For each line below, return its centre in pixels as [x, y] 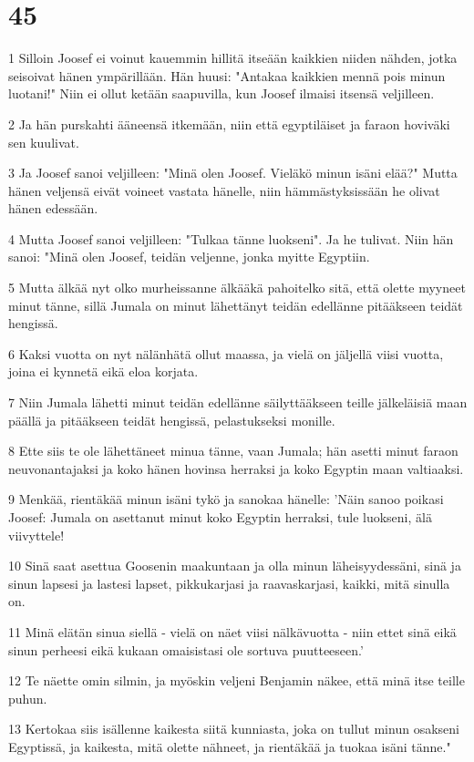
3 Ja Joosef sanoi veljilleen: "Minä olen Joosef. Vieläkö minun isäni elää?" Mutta [233, 173]
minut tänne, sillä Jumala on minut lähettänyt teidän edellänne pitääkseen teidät [236, 305]
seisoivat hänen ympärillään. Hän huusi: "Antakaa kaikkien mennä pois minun [227, 75]
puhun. [28, 698]
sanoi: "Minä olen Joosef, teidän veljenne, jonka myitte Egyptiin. [189, 257]
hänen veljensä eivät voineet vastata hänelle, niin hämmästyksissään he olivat [224, 190]
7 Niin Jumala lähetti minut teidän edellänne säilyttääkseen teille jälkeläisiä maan [238, 402]
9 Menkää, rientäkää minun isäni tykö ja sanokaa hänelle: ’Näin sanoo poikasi [226, 499]
